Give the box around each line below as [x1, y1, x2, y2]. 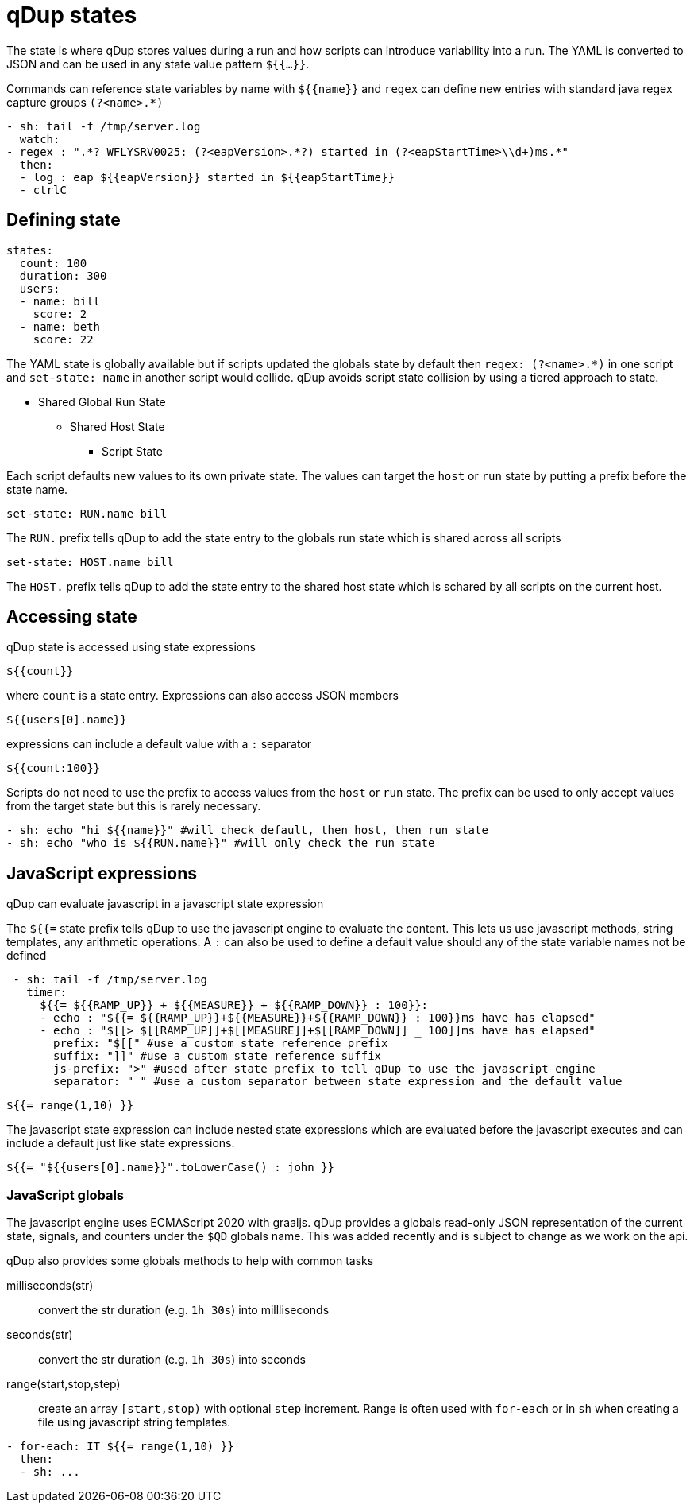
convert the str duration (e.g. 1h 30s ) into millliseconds [38, 1303, 330, 1317]
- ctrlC [19, 183, 67, 196]
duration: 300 [19, 269, 107, 282]
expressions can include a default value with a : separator [6, 737, 312, 751]
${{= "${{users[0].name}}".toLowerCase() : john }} [6, 1161, 335, 1174]
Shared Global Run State [38, 394, 166, 409]
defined [6, 948, 47, 963]
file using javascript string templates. [38, 1415, 231, 1429]
